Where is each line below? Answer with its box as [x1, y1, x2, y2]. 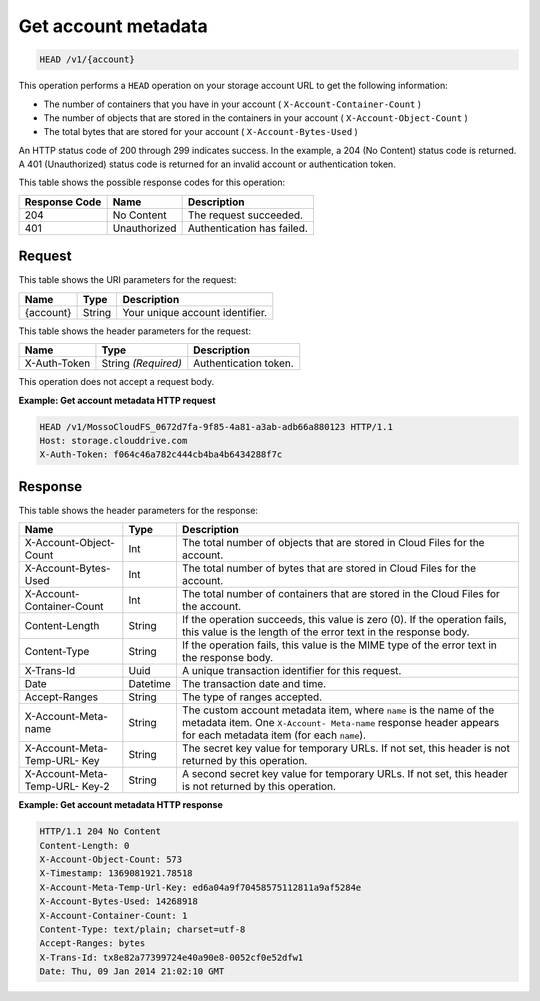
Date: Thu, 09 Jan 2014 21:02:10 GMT [39, 966, 225, 977]
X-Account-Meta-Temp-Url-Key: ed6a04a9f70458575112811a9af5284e [39, 881, 362, 893]
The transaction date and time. [181, 677, 327, 691]
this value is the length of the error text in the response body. [181, 625, 470, 639]
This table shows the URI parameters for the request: [18, 274, 237, 286]
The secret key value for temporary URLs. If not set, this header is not [181, 741, 510, 755]
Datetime [128, 677, 172, 691]
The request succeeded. [187, 208, 304, 222]
